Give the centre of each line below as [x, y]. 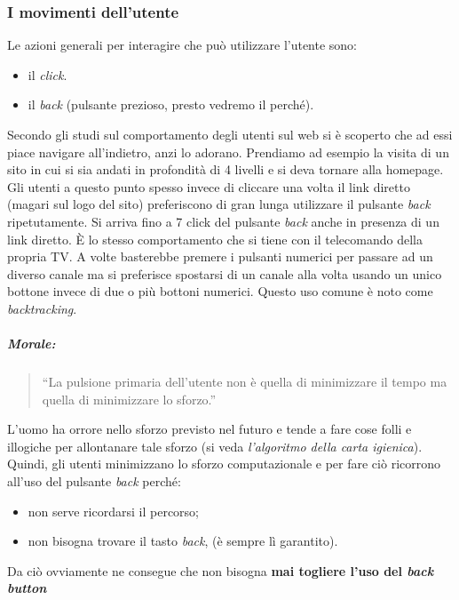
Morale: [32, 344]
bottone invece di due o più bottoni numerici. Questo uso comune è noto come [220, 291]
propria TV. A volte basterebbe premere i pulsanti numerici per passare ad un [220, 256]
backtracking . [42, 308]
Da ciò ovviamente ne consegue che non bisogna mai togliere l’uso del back [221, 570]
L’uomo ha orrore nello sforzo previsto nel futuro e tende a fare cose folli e [210, 429]
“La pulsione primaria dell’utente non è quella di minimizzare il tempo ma [245, 382]
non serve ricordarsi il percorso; [113, 511]
